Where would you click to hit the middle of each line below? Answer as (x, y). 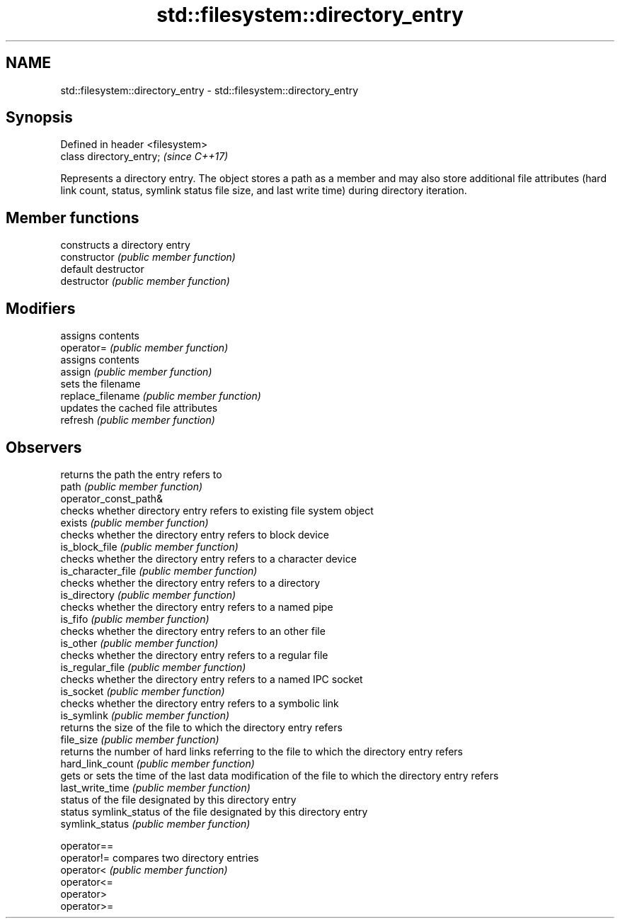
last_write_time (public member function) (155, 787)
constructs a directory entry (125, 245)
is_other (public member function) (139, 643)
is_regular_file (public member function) (153, 667)
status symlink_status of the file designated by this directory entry (214, 811)
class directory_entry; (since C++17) (144, 157)
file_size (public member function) (140, 739)
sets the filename (101, 384)
